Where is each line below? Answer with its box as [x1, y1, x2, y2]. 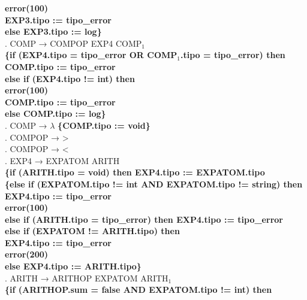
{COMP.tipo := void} [58, 119, 151, 131]
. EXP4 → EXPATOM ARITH [5, 154, 120, 166]
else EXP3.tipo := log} [5, 25, 102, 38]
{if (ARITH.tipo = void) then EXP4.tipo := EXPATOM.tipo [5, 166, 265, 178]
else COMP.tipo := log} [5, 107, 106, 120]
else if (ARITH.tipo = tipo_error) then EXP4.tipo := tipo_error [5, 213, 283, 225]
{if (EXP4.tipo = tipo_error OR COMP [5, 49, 177, 61]
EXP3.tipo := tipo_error [5, 13, 112, 26]
